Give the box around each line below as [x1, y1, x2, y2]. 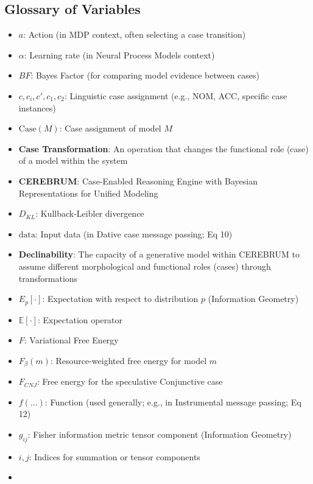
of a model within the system [18, 154, 128, 167]
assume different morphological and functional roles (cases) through [18, 259, 271, 272]
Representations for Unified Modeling [18, 186, 158, 199]
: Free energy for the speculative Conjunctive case [37, 375, 223, 388]
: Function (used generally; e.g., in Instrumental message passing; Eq [44, 395, 301, 408]
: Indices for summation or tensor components [29, 450, 200, 463]
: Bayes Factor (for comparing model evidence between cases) [30, 69, 260, 82]
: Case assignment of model [59, 122, 161, 135]
